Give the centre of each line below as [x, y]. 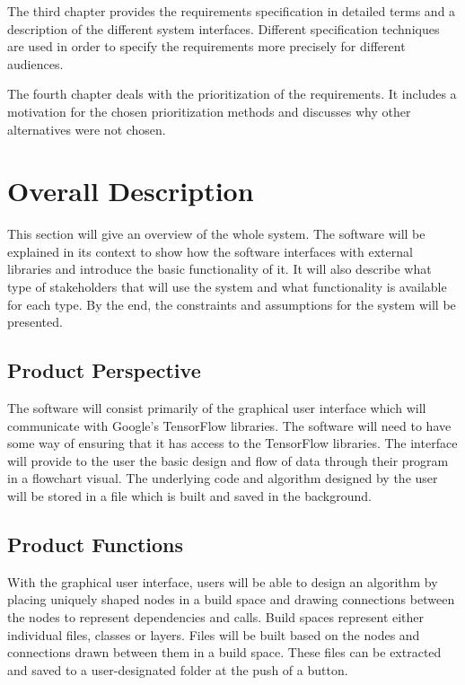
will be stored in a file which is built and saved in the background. [189, 496]
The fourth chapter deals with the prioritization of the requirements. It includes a [232, 94]
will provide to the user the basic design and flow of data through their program [228, 460]
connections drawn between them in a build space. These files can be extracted [224, 652]
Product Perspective [104, 370]
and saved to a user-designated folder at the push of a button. [178, 669]
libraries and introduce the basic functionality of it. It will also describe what [219, 269]
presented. [35, 322]
